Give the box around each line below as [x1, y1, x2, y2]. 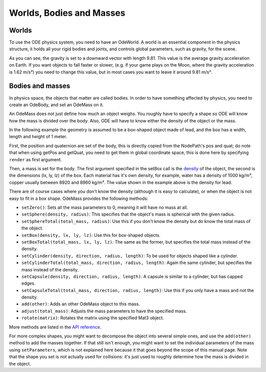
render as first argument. [9, 156, 62, 162]
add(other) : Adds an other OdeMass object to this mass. [21, 301, 140, 307]
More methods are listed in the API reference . [9, 324, 101, 330]
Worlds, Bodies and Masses [9, 7, 126, 18]
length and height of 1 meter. [9, 134, 67, 140]
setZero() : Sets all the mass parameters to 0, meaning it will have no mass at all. [21, 205, 188, 210]
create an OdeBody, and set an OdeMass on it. [9, 102, 104, 108]
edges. [21, 280, 35, 286]
